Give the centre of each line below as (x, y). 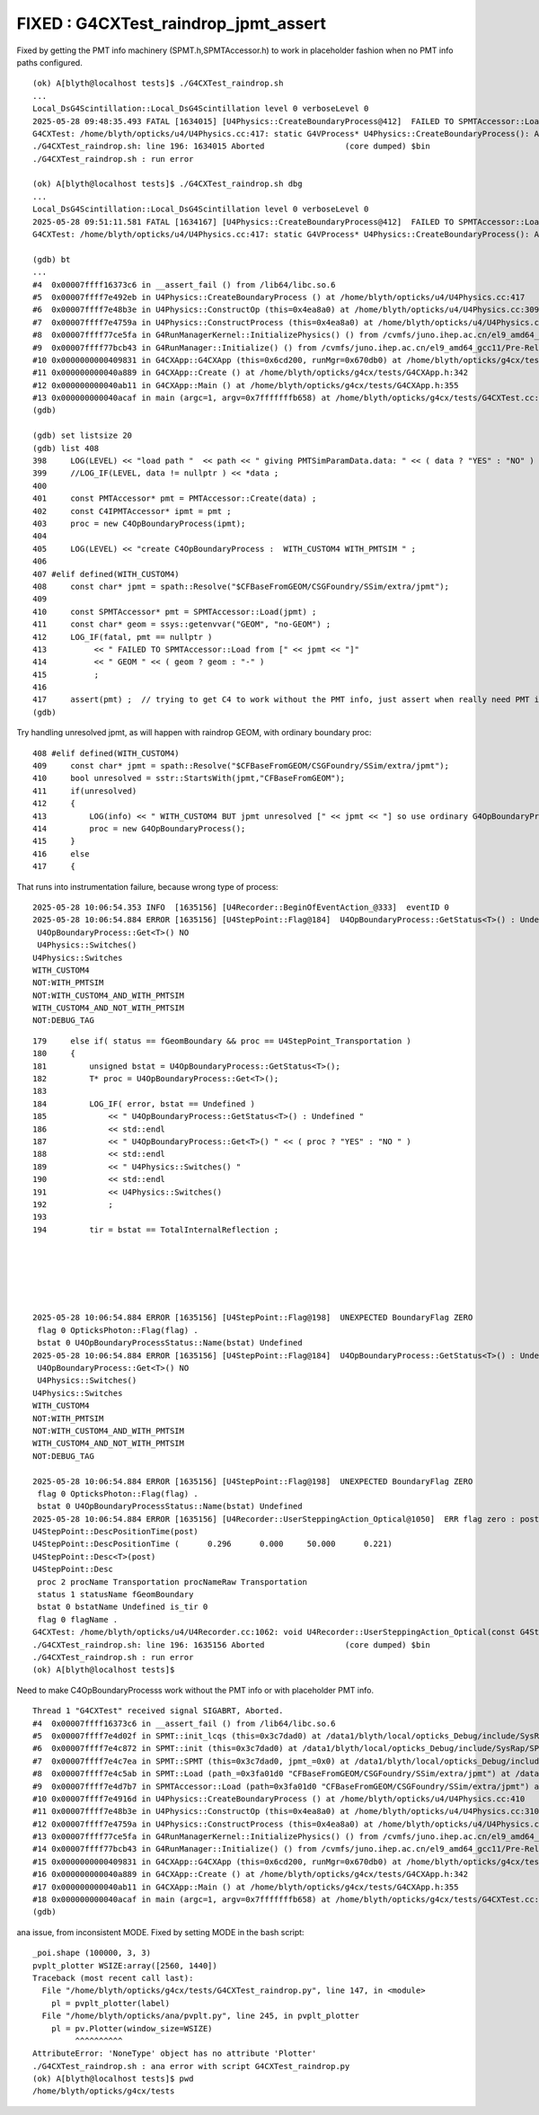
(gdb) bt (52, 259)
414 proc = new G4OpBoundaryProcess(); (139, 828)
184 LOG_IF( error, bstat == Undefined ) (144, 1104)
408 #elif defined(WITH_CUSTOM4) (106, 753)
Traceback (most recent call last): (113, 1978)
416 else (61, 853)
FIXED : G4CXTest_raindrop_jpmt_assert (172, 23)
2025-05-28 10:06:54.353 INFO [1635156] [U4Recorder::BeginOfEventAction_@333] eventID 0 (241, 907)
